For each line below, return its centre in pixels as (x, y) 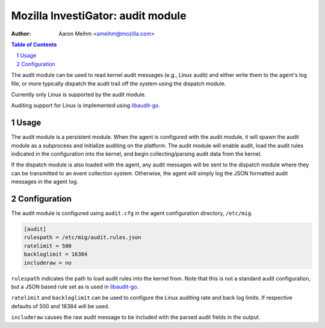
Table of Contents (34, 44)
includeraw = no (48, 263)
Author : (21, 34)
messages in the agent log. (45, 182)
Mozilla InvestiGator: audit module (99, 16)
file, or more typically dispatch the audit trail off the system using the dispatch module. (119, 84)
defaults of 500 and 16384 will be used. (60, 306)
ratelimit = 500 (48, 246)
